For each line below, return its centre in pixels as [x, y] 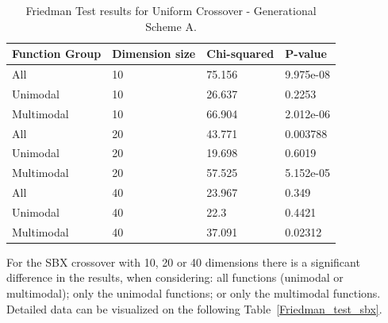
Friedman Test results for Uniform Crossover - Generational [171, 10]
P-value [306, 54]
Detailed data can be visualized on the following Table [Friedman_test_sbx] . [194, 308]
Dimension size [154, 54]
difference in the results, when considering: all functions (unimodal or [175, 277]
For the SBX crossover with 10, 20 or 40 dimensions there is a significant [183, 261]
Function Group [57, 54]
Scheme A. [171, 26]
